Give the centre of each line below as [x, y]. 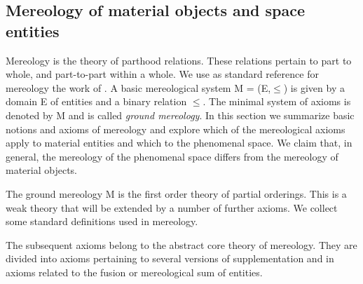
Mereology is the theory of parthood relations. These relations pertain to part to [179, 60]
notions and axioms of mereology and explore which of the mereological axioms [176, 129]
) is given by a [314, 87]
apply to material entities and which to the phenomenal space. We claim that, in [179, 143]
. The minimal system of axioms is [277, 101]
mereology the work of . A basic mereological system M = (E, [138, 87]
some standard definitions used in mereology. [102, 221]
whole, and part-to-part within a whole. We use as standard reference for [162, 74]
